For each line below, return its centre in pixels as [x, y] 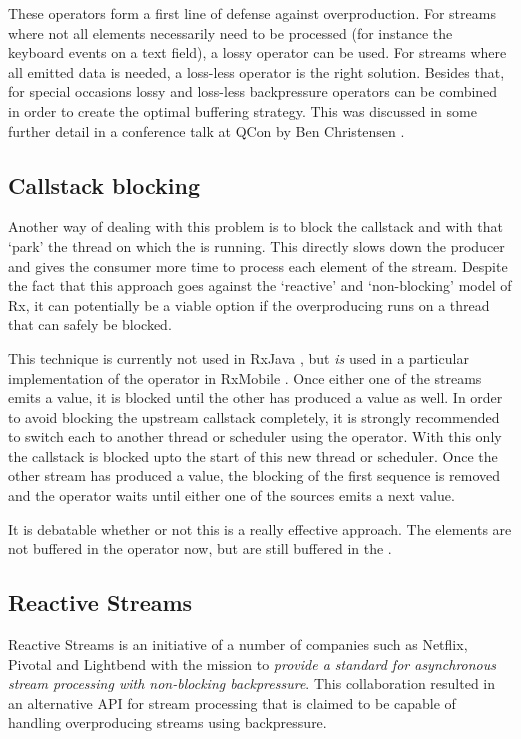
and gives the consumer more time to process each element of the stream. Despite [258, 265]
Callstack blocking [104, 184]
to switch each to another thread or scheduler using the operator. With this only [255, 436]
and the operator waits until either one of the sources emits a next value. [231, 495]
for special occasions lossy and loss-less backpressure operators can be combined [253, 91]
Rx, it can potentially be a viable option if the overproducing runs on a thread [249, 304]
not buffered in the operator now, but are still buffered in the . [200, 548]
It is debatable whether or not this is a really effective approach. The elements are [260, 528]
